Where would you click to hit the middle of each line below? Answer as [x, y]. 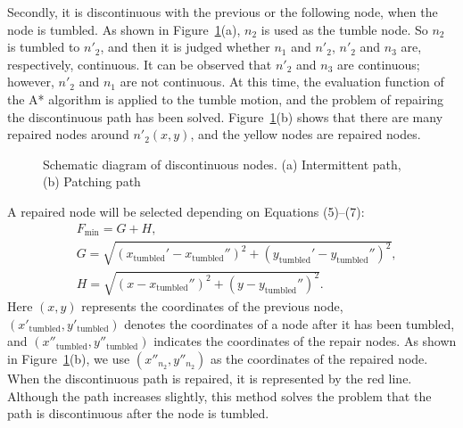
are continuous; [379, 64]
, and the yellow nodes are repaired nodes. [306, 134]
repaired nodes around [68, 134]
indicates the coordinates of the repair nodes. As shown [305, 341]
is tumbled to [44, 47]
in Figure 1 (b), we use [69, 358]
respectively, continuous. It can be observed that [140, 64]
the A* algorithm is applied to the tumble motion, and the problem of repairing [226, 99]
